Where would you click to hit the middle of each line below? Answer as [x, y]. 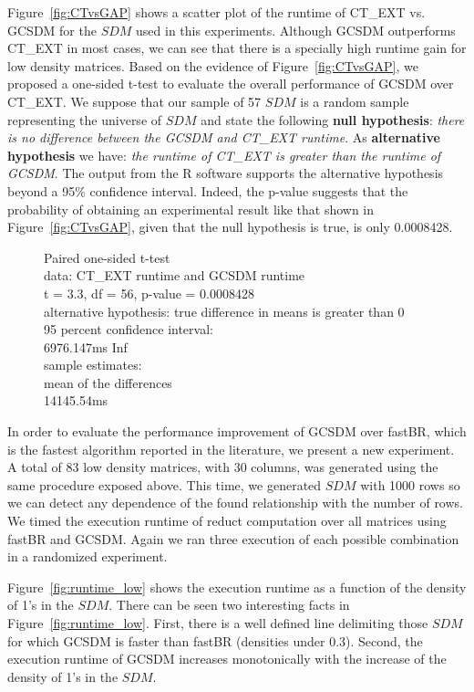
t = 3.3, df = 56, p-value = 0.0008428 [149, 293]
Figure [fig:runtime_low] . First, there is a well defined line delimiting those [218, 623]
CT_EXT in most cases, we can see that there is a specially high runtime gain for [237, 48]
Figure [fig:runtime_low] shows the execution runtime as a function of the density [237, 587]
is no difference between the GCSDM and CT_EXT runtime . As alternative [224, 137]
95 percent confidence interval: [129, 329]
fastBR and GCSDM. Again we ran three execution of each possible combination [233, 538]
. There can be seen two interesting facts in [229, 605]
